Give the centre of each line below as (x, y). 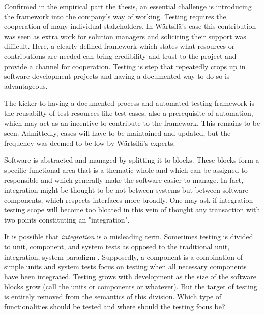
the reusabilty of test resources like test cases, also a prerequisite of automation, (129, 113)
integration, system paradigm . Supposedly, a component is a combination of (124, 256)
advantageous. (26, 86)
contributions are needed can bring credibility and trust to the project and (120, 56)
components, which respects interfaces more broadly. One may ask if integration (129, 199)
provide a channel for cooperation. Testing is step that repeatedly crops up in (125, 66)
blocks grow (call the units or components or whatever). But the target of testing (131, 286)
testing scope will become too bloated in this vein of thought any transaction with (132, 210)
